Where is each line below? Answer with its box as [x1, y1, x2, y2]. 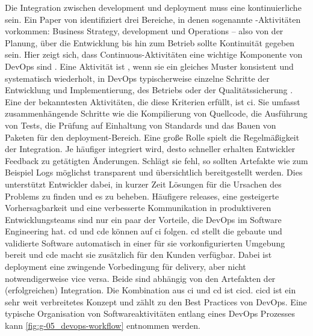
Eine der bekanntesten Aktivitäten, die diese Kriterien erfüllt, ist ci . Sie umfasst [5, 95, 300, 108]
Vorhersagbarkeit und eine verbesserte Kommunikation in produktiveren [5, 201, 271, 214]
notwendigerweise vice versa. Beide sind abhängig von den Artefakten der [5, 272, 276, 284]
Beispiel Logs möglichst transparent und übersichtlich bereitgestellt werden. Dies [5, 166, 303, 179]
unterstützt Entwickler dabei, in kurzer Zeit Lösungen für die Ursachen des [5, 177, 282, 190]
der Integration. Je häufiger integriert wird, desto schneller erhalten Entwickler [5, 142, 296, 155]
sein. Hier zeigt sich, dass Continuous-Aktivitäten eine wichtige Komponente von [5, 48, 303, 61]
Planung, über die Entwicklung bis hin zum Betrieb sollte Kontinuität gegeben [5, 36, 295, 49]
